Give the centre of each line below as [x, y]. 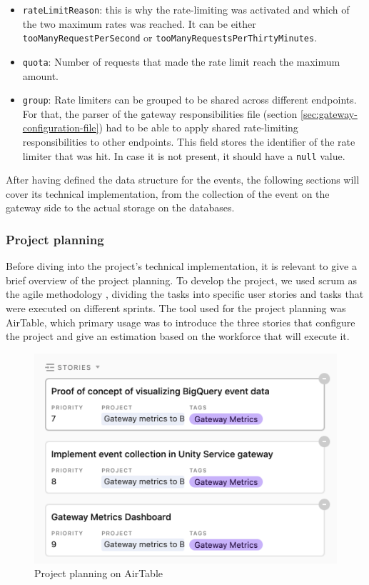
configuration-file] [61, 127]
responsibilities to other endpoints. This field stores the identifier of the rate [189, 141]
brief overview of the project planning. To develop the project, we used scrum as [181, 280]
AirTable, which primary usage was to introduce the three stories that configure [181, 322]
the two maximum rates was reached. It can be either [139, 23]
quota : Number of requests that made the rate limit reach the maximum [181, 61]
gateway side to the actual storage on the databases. [120, 207]
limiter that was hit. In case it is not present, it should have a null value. [184, 155]
